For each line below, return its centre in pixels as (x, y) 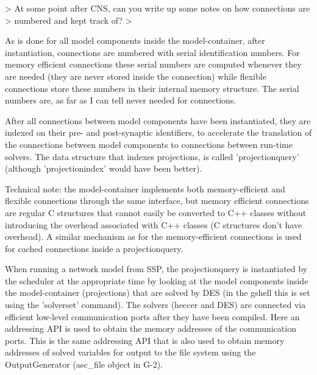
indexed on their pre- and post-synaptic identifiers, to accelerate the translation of (158, 132)
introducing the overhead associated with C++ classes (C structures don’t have (154, 224)
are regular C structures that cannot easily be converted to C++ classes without (156, 212)
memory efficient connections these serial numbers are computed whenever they (153, 64)
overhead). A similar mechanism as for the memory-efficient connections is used (153, 237)
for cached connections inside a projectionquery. (94, 248)
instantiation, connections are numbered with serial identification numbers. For (152, 52)
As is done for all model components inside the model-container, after (135, 40)
